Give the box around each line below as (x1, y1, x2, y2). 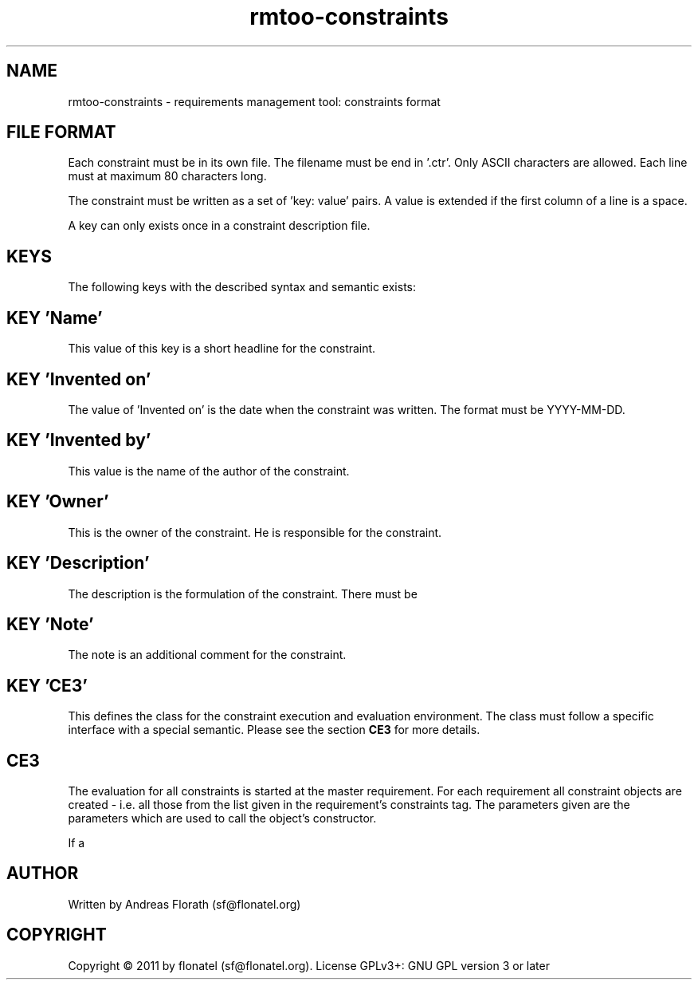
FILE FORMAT (6, 122, 116, 143)
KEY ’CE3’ (6, 675, 88, 696)
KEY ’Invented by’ (6, 430, 151, 451)
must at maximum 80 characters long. (68, 169, 267, 183)
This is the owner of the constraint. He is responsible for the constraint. (68, 525, 442, 539)
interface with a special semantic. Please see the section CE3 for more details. (68, 723, 480, 737)
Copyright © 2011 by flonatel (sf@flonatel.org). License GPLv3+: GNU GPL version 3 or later (68, 958, 550, 972)
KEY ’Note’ (6, 613, 94, 634)
